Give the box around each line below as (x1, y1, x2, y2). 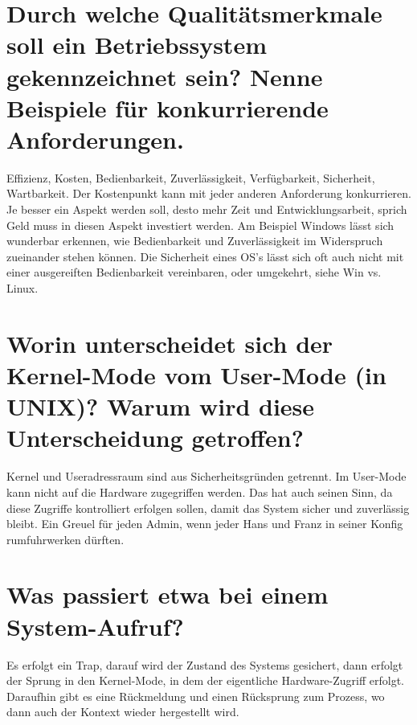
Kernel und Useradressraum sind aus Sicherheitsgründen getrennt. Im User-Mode (6, 468, 407, 485)
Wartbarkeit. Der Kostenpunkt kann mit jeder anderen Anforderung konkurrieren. (6, 185, 411, 202)
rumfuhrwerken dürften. (6, 530, 125, 547)
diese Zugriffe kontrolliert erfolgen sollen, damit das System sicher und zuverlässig (6, 499, 410, 516)
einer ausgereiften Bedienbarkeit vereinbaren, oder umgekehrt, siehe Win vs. (6, 264, 382, 281)
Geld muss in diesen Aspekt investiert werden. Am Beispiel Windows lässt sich (6, 216, 395, 233)
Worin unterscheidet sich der (6, 326, 333, 359)
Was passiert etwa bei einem (6, 578, 329, 611)
